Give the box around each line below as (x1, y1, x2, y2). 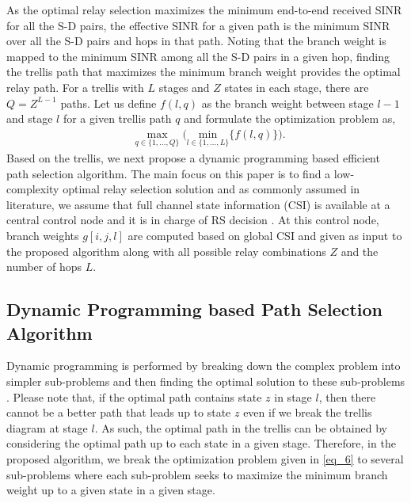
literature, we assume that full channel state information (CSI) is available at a (6, 196, 390, 212)
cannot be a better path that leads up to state (6, 404, 231, 421)
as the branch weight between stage (201, 94, 374, 111)
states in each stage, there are (224, 78, 369, 95)
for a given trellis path (63, 110, 172, 127)
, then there (318, 388, 376, 405)
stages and (158, 78, 210, 95)
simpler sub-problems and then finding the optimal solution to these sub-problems (6, 372, 405, 389)
